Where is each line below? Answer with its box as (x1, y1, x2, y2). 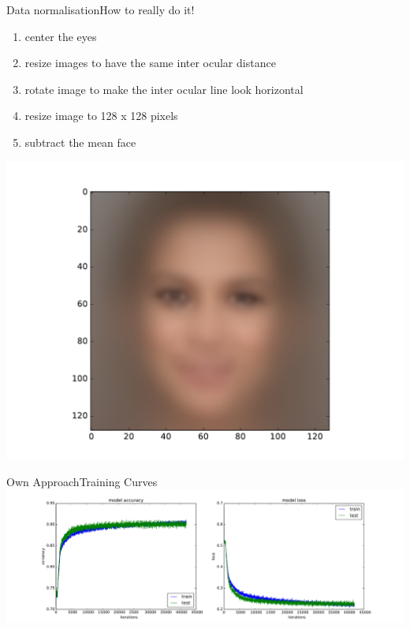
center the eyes (24, 28, 97, 44)
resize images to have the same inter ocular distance (24, 54, 276, 71)
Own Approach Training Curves (6, 474, 158, 490)
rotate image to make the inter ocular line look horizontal (24, 80, 304, 97)
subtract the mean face (24, 133, 136, 150)
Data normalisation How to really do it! (6, 2, 195, 17)
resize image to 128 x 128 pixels (24, 107, 178, 124)
